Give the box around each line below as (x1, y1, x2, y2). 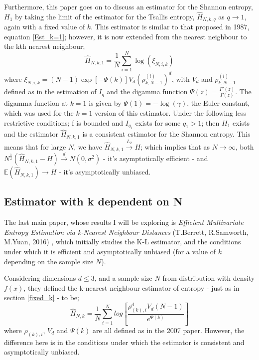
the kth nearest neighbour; (4, 41, 85, 51)
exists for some (135, 117, 181, 128)
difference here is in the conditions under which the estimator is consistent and (4, 337, 245, 347)
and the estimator (4, 129, 59, 139)
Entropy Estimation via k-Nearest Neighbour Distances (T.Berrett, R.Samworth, (4, 226, 249, 237)
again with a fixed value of (4, 21, 85, 32)
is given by (89, 98, 122, 108)
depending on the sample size (4, 256, 94, 266)
